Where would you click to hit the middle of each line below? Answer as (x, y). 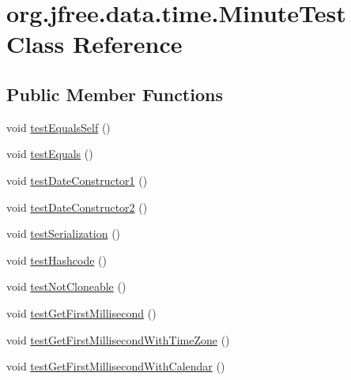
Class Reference (94, 44)
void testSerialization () (64, 233)
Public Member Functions (115, 94)
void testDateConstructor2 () (77, 207)
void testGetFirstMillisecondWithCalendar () (116, 366)
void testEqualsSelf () (58, 127)
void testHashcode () (57, 260)
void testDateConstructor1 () (77, 180)
